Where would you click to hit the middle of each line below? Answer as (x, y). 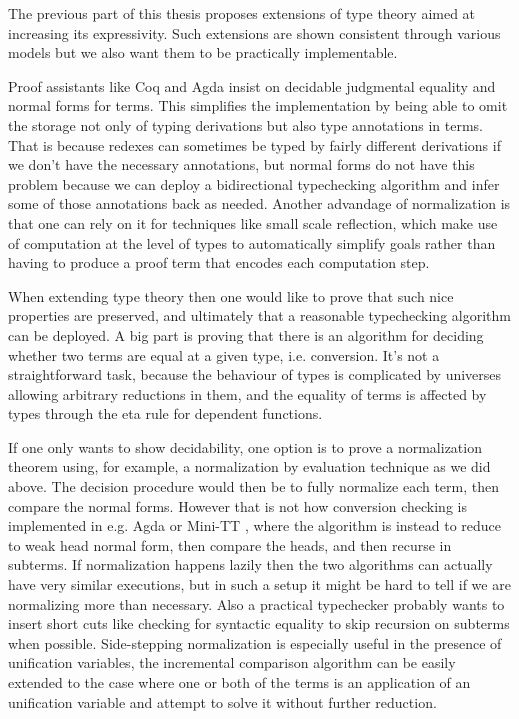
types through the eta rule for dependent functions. (165, 413)
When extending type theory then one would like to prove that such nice (231, 295)
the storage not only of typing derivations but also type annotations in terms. (245, 124)
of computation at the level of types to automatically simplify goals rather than (252, 242)
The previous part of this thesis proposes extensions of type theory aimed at (242, 13)
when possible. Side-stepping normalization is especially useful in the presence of (255, 642)
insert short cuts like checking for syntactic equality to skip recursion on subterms (259, 623)
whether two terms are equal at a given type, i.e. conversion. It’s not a (224, 354)
